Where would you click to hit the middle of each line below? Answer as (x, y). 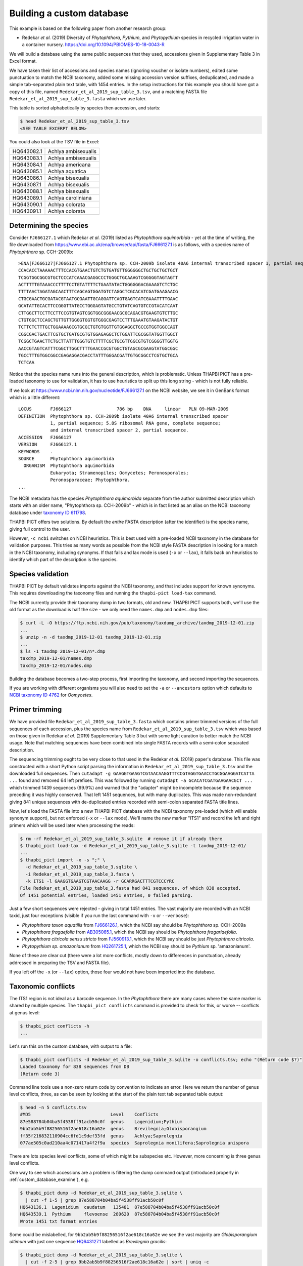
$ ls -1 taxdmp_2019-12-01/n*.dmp (63, 651)
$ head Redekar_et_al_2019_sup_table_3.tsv (75, 121)
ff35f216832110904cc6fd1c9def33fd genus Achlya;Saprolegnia (101, 1136)
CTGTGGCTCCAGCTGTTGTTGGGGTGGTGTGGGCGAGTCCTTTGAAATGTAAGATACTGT (98, 320)
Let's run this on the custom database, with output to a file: (71, 1046)
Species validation (39, 574)
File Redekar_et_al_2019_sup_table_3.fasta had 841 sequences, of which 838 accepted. (131, 888)
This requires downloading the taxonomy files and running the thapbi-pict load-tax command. (113, 593)
